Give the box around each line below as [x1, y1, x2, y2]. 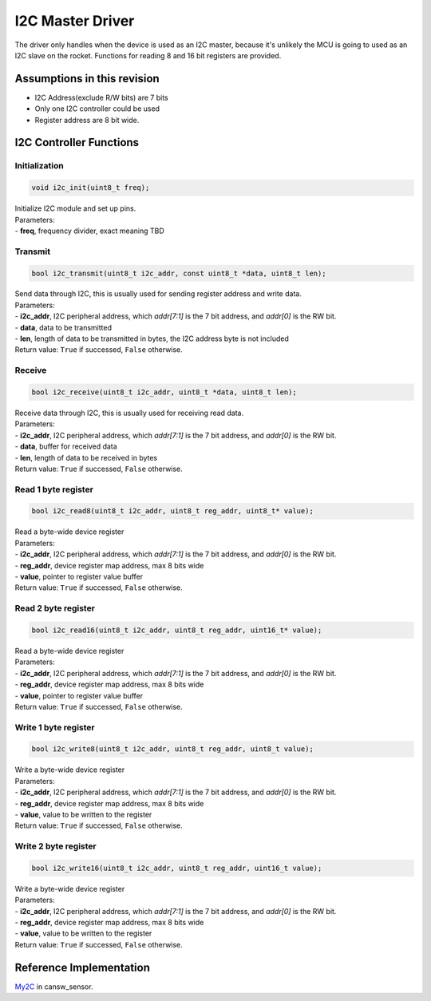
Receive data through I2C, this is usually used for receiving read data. [14, 408, 243, 417]
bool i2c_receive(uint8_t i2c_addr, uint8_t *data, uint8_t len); [31, 387, 297, 397]
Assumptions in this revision [14, 72, 160, 85]
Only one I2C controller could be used [34, 104, 160, 113]
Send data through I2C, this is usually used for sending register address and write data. [14, 289, 302, 299]
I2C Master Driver [14, 12, 135, 30]
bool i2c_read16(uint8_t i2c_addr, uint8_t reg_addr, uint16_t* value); [31, 625, 322, 635]
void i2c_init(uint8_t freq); [31, 184, 150, 192]
